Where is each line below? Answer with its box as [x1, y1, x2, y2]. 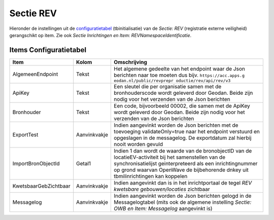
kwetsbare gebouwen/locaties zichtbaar [114, 186, 210, 193]
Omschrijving [114, 58, 147, 65]
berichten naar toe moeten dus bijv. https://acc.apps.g [114, 71, 245, 79]
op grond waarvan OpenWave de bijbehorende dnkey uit [114, 166, 249, 173]
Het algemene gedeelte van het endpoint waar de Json [114, 65, 246, 72]
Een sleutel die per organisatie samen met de [114, 83, 222, 90]
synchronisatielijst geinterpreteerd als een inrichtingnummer [114, 160, 258, 167]
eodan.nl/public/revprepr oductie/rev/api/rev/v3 [114, 78, 231, 83]
